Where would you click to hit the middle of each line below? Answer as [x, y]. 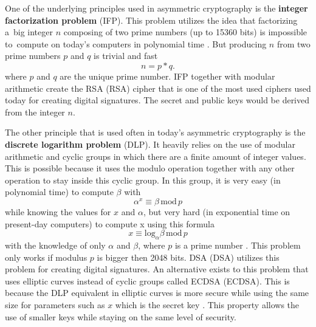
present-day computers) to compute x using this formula [110, 223]
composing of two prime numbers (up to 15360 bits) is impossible [185, 32]
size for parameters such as [55, 304]
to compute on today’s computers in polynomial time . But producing [136, 43]
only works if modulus [46, 257]
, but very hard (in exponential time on [217, 211]
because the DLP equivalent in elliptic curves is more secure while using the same [157, 293]
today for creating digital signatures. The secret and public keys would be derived [157, 100]
